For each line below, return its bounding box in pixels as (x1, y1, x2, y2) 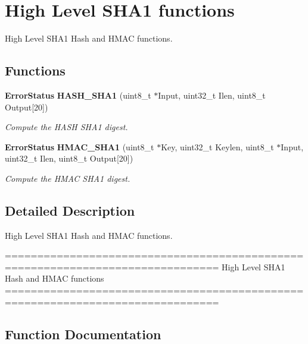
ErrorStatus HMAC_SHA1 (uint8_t (5, 140, 154, 153)
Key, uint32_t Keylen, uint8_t (161, 140, 274, 153)
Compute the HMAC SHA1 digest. (5, 172, 130, 184)
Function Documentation (5, 324, 161, 343)
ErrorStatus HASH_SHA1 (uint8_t (5, 89, 151, 101)
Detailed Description (5, 201, 135, 219)
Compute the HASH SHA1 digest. (5, 121, 128, 133)
